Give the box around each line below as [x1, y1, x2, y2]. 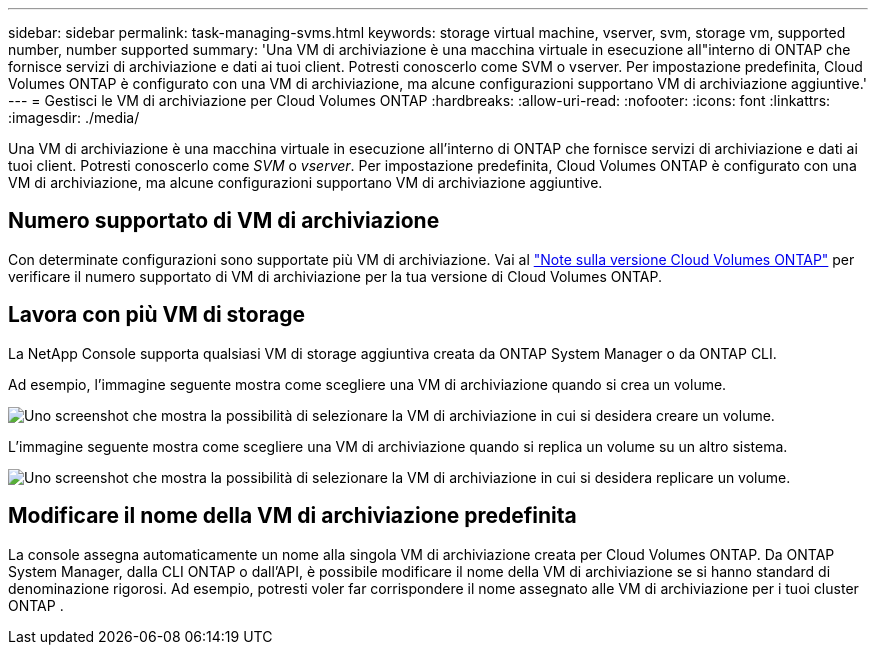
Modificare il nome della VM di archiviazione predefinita [8, 503, 577, 529]
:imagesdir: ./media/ [8, 109, 140, 126]
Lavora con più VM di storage [8, 302, 305, 328]
